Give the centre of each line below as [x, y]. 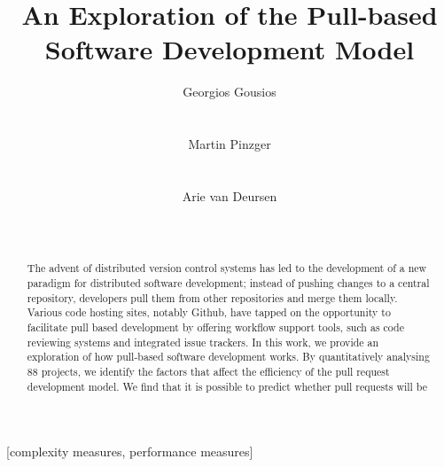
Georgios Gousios [230, 92]
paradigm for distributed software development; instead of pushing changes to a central [228, 283]
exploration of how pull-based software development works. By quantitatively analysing [228, 357]
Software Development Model [230, 49]
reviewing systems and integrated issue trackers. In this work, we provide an [203, 342]
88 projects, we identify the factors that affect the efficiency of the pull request [208, 372]
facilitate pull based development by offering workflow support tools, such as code [215, 327]
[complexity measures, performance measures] [130, 451]
